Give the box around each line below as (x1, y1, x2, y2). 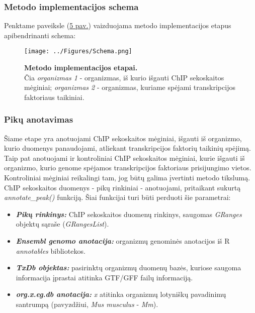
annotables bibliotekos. (16, 245, 86, 256)
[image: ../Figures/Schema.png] (24, 48, 132, 55)
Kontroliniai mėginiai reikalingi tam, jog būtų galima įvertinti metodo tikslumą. (4, 172, 250, 183)
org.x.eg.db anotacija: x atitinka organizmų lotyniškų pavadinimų (16, 289, 226, 299)
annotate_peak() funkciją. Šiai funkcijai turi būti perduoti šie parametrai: (4, 192, 231, 202)
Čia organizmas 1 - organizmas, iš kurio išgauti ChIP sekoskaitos (24, 72, 224, 82)
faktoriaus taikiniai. (24, 91, 84, 102)
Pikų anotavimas (4, 113, 73, 126)
